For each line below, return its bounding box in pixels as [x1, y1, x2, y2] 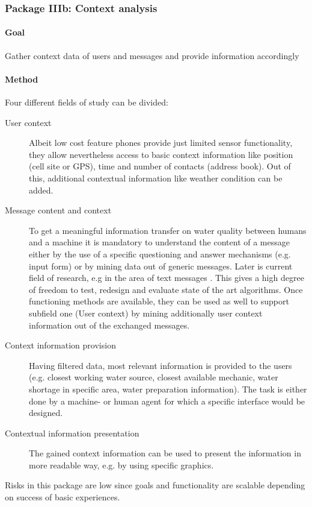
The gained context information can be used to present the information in [29, 447, 301, 459]
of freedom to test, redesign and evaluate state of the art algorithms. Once [29, 283, 303, 295]
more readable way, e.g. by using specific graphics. [29, 458, 214, 471]
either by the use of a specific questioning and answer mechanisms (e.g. [29, 247, 291, 260]
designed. [29, 406, 63, 419]
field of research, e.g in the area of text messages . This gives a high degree [29, 271, 304, 284]
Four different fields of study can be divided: [5, 96, 168, 109]
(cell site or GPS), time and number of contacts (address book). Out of [29, 160, 291, 172]
